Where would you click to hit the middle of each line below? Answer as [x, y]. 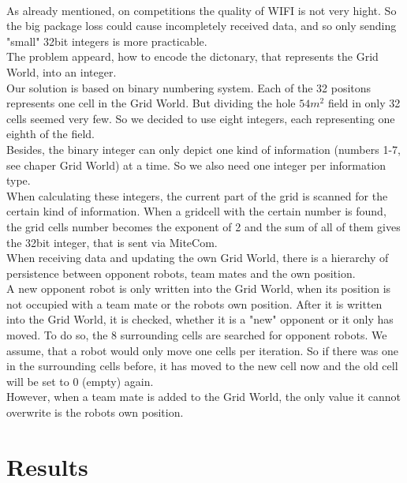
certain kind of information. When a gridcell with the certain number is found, [196, 211]
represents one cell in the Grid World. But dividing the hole [151, 103]
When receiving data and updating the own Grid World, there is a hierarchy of [198, 258]
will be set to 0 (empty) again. [80, 381]
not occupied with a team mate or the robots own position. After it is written [194, 303]
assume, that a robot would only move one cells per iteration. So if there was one [203, 350]
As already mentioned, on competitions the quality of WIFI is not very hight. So [202, 10]
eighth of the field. [51, 134]
